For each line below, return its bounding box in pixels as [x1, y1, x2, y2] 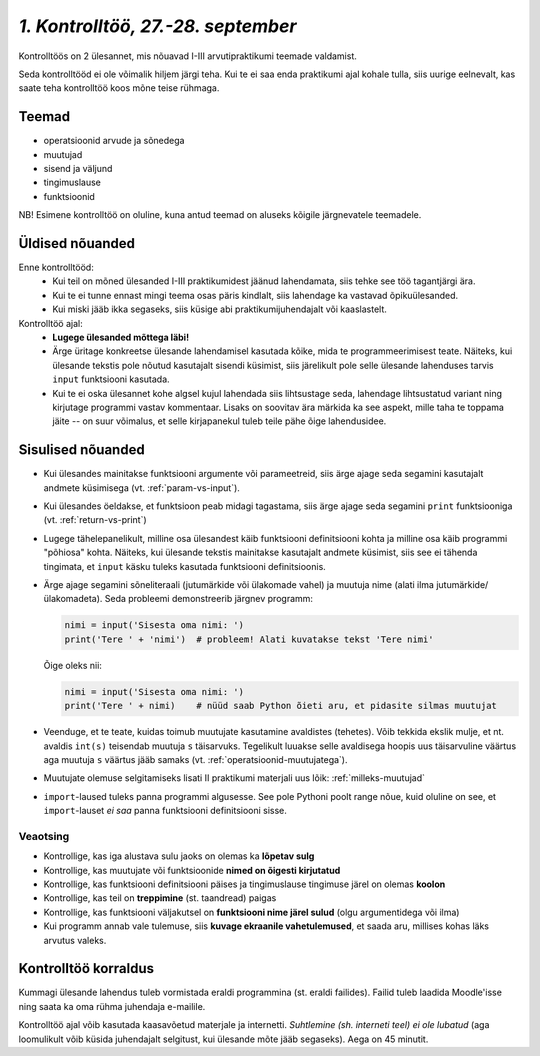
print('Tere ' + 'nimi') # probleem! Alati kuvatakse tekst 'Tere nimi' [64, 633, 434, 645]
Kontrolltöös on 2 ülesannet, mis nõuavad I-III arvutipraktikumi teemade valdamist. [18, 50, 357, 62]
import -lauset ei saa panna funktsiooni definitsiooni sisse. [43, 805, 287, 817]
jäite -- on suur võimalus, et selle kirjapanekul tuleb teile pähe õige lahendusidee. [52, 415, 387, 427]
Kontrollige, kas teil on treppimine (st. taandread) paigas [43, 892, 277, 904]
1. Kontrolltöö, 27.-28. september [18, 15, 297, 37]
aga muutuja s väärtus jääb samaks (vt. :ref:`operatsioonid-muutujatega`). [43, 753, 348, 765]
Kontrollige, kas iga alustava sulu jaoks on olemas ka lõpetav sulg [43, 850, 315, 862]
